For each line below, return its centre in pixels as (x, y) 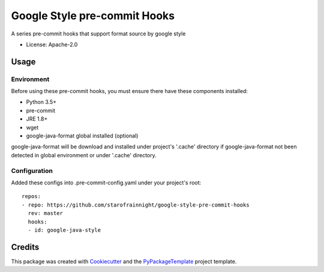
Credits (25, 247)
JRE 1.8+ (37, 119)
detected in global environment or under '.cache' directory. (84, 155)
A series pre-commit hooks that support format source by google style (98, 34)
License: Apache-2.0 (52, 44)
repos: (31, 196)
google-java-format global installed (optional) (82, 136)
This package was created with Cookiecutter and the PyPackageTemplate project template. (124, 261)
